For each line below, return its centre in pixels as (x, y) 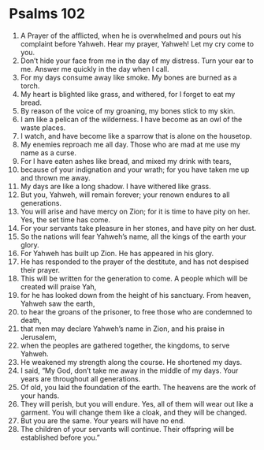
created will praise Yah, (58, 286)
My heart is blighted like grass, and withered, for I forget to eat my (128, 94)
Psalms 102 (47, 14)
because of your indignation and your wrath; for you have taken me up (135, 169)
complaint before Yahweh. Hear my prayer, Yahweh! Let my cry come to (137, 43)
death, (31, 320)
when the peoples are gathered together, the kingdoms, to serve (125, 345)
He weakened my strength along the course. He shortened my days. (131, 362)
